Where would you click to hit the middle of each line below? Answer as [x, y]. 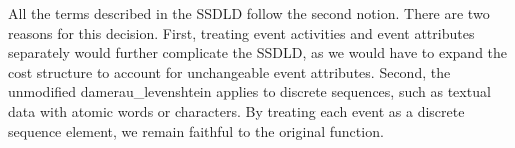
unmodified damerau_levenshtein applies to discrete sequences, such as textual [249, 91]
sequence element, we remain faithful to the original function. [196, 130]
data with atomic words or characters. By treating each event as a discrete [236, 110]
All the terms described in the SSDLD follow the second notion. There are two [249, 13]
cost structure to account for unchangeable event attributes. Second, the [229, 71]
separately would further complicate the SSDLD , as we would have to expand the [258, 52]
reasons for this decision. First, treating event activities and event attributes [241, 32]
